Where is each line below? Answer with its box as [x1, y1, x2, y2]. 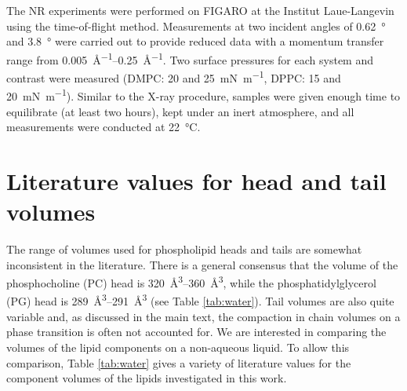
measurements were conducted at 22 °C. [6, 119, 201, 135]
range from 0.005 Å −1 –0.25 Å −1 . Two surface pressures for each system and [6, 49, 373, 68]
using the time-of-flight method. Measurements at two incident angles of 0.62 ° [6, 17, 386, 34]
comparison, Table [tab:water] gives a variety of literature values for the [6, 354, 351, 371]
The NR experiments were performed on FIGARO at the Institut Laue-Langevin [6, 2, 394, 18]
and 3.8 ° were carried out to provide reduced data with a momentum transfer [6, 33, 384, 49]
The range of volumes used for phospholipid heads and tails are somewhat [6, 241, 362, 258]
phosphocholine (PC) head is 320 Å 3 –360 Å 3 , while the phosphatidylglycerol [6, 272, 376, 291]
